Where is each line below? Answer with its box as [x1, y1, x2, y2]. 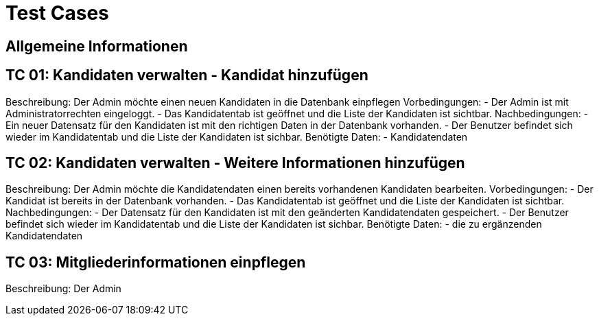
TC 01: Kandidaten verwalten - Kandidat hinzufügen [5, 67, 368, 84]
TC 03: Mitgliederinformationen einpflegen [5, 253, 306, 271]
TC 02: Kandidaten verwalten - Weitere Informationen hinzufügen [5, 154, 465, 172]
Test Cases [5, 1, 109, 25]
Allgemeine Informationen [5, 37, 188, 55]
